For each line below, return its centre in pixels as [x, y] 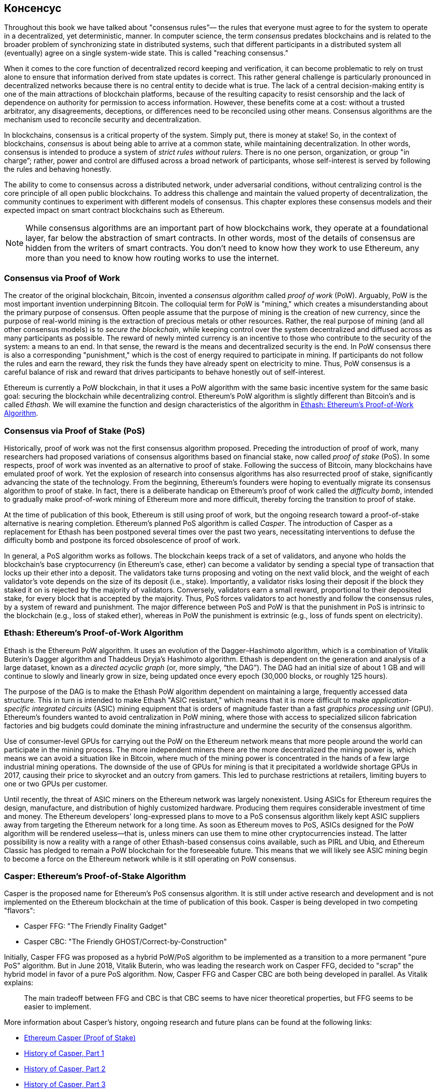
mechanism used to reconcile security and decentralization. [103, 120]
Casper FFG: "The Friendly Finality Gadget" [96, 926]
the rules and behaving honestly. [58, 169]
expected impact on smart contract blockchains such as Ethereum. [114, 210]
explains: [19, 983]
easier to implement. [58, 1007]
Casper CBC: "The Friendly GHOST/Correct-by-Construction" [126, 942]
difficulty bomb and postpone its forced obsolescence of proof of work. [122, 540]
